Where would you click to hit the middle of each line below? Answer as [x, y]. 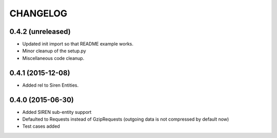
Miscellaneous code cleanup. [53, 58]
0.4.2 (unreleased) [40, 32]
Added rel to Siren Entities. [51, 85]
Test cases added [41, 126]
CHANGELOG [38, 13]
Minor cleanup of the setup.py [54, 51]
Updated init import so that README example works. [78, 44]
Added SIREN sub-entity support [57, 112]
